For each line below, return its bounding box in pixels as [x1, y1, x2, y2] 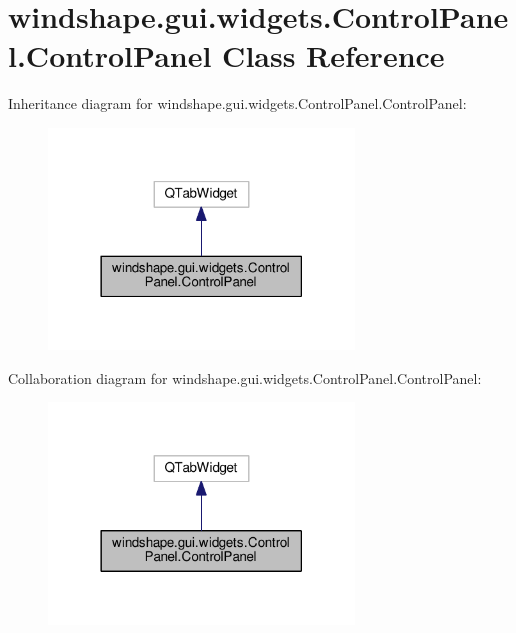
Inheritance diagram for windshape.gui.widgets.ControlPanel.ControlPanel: [8, 93, 467, 114]
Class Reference [222, 35, 445, 76]
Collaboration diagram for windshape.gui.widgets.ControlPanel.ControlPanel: [8, 367, 482, 388]
